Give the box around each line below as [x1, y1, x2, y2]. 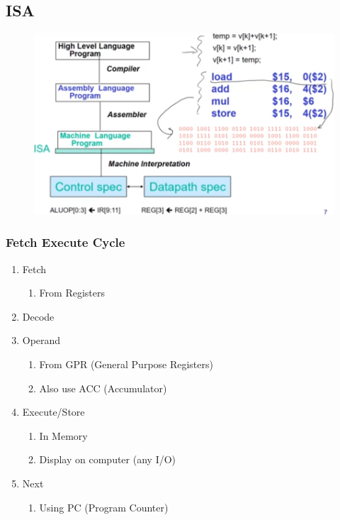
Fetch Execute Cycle [6, 233, 125, 251]
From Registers [39, 285, 105, 300]
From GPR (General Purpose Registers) [39, 357, 213, 372]
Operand [22, 333, 61, 348]
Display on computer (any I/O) [39, 452, 176, 467]
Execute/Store [22, 404, 85, 419]
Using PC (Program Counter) [39, 499, 169, 514]
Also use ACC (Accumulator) [39, 380, 167, 395]
